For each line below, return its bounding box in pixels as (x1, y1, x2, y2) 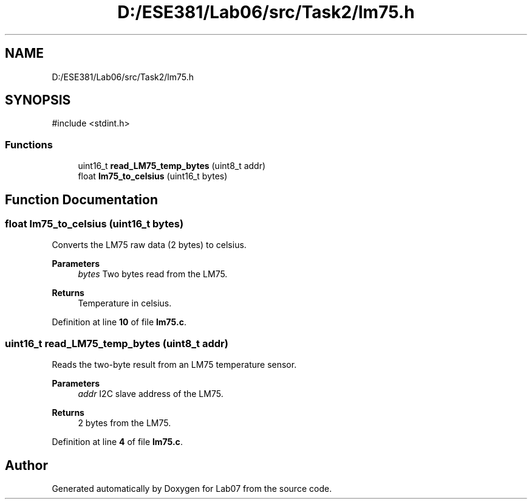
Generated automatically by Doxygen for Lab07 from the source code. (52, 483, 332, 494)
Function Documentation (5, 192, 158, 207)
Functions (5, 138, 53, 151)
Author (5, 457, 48, 473)
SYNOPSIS (5, 92, 71, 108)
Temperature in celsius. (78, 298, 172, 309)
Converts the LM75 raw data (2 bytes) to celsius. (52, 240, 247, 250)
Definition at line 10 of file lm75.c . (52, 317, 186, 328)
